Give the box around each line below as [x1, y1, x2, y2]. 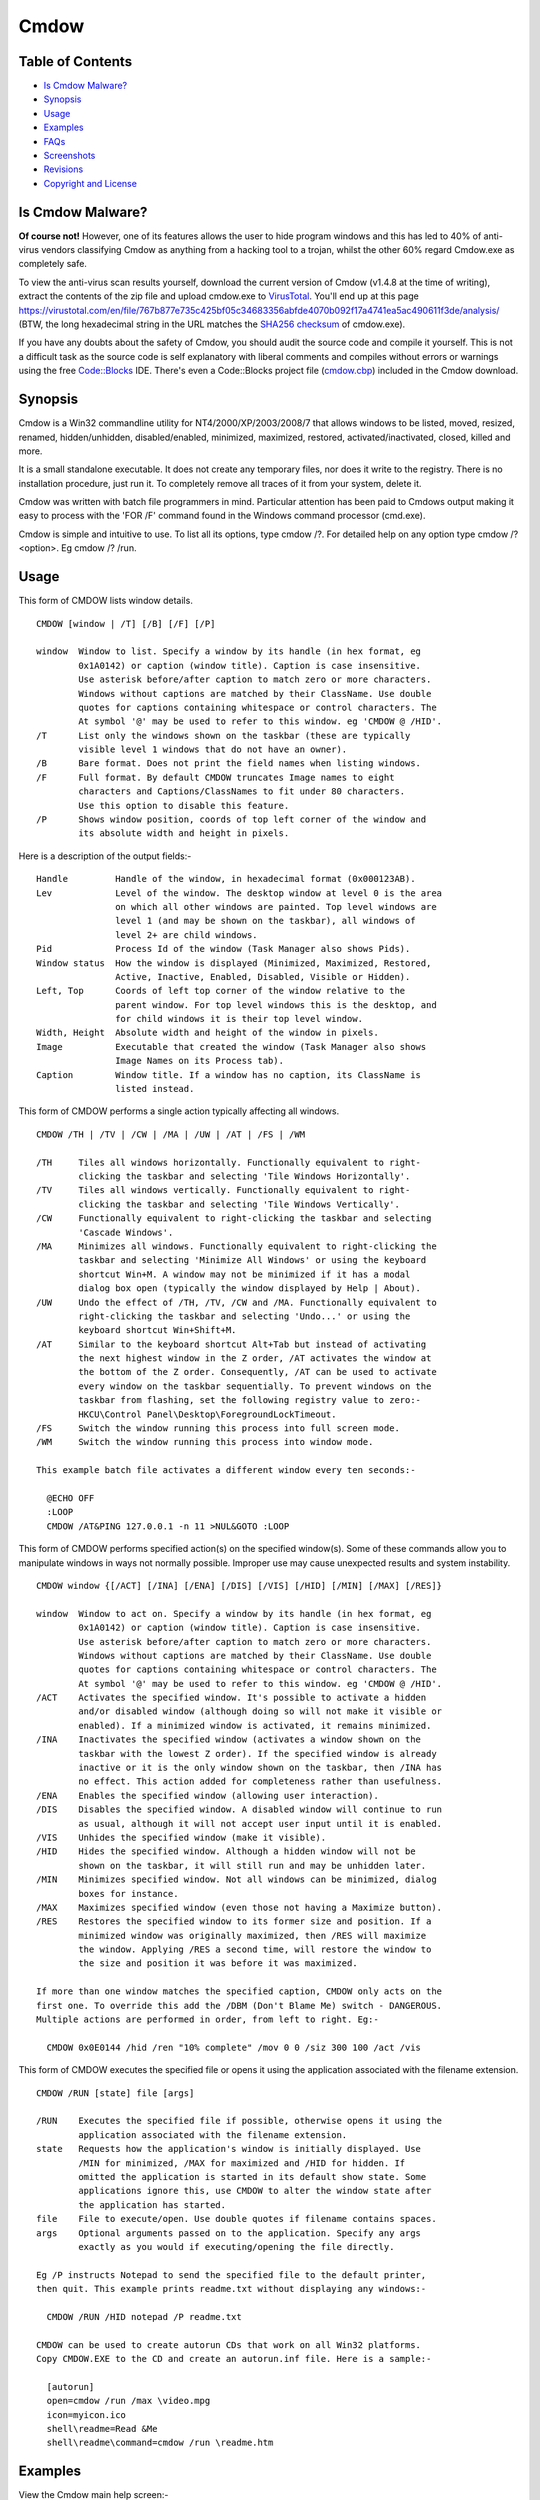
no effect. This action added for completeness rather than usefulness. [78, 1776, 443, 1787]
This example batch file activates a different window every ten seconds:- [36, 1465, 416, 1476]
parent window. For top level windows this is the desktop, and [115, 999, 437, 1010]
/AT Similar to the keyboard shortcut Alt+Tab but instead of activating [36, 1338, 427, 1350]
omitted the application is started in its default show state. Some [78, 2171, 427, 2182]
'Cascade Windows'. [78, 1226, 174, 1238]
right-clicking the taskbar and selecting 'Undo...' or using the [78, 1310, 411, 1322]
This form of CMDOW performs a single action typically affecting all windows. [18, 1105, 340, 1117]
